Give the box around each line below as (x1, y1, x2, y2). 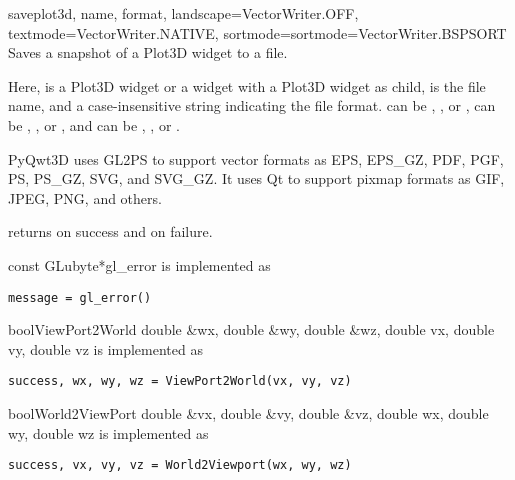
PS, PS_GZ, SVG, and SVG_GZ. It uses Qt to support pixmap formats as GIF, (8, 168, 505, 189)
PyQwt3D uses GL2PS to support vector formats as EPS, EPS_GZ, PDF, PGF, (8, 148, 504, 169)
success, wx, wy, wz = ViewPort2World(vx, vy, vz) (8, 374, 352, 389)
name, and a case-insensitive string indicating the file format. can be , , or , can (8, 95, 496, 116)
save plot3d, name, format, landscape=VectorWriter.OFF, (8, 3, 359, 23)
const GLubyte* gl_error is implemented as (8, 254, 271, 275)
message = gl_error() (8, 290, 152, 305)
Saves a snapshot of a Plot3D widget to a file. (8, 42, 288, 63)
